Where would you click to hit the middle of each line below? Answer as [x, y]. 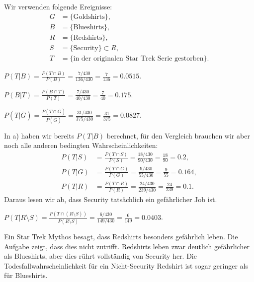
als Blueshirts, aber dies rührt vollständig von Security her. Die [100, 256]
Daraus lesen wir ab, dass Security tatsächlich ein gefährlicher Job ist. [111, 199]
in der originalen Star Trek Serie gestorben [138, 58]
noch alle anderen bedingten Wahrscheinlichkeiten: [81, 145]
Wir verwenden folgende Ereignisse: [58, 6]
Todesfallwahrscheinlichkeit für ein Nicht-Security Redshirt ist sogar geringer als [126, 265]
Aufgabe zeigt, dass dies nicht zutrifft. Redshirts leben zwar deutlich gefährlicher [127, 246]
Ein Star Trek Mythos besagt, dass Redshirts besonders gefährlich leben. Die [121, 236]
